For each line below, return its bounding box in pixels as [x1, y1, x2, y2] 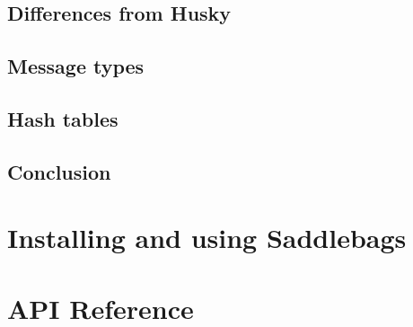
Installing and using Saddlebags [7, 219, 407, 256]
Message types [7, 52, 145, 80]
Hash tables [7, 104, 119, 132]
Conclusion [7, 157, 111, 185]
